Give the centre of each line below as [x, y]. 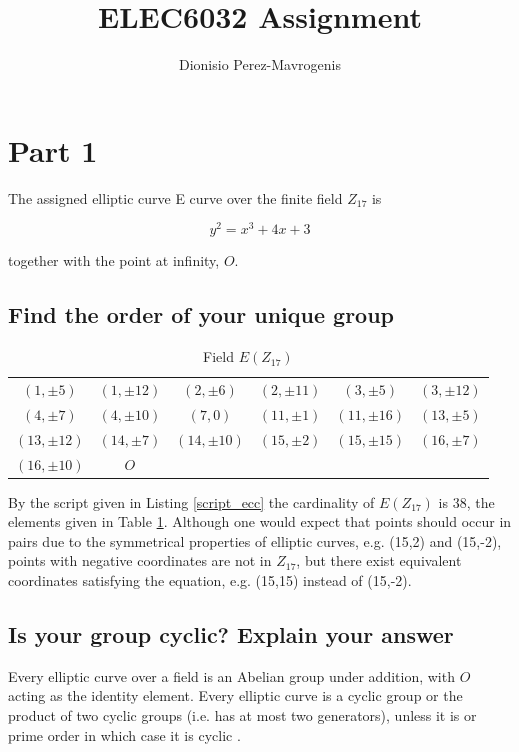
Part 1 [53, 149]
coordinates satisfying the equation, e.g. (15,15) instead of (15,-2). [210, 579]
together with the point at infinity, [114, 260]
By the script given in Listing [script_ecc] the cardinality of [191, 501]
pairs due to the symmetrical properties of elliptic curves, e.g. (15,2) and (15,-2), [255, 540]
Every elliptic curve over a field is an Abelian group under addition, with [231, 675]
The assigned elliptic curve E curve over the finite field [175, 197]
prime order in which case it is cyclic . [124, 734]
